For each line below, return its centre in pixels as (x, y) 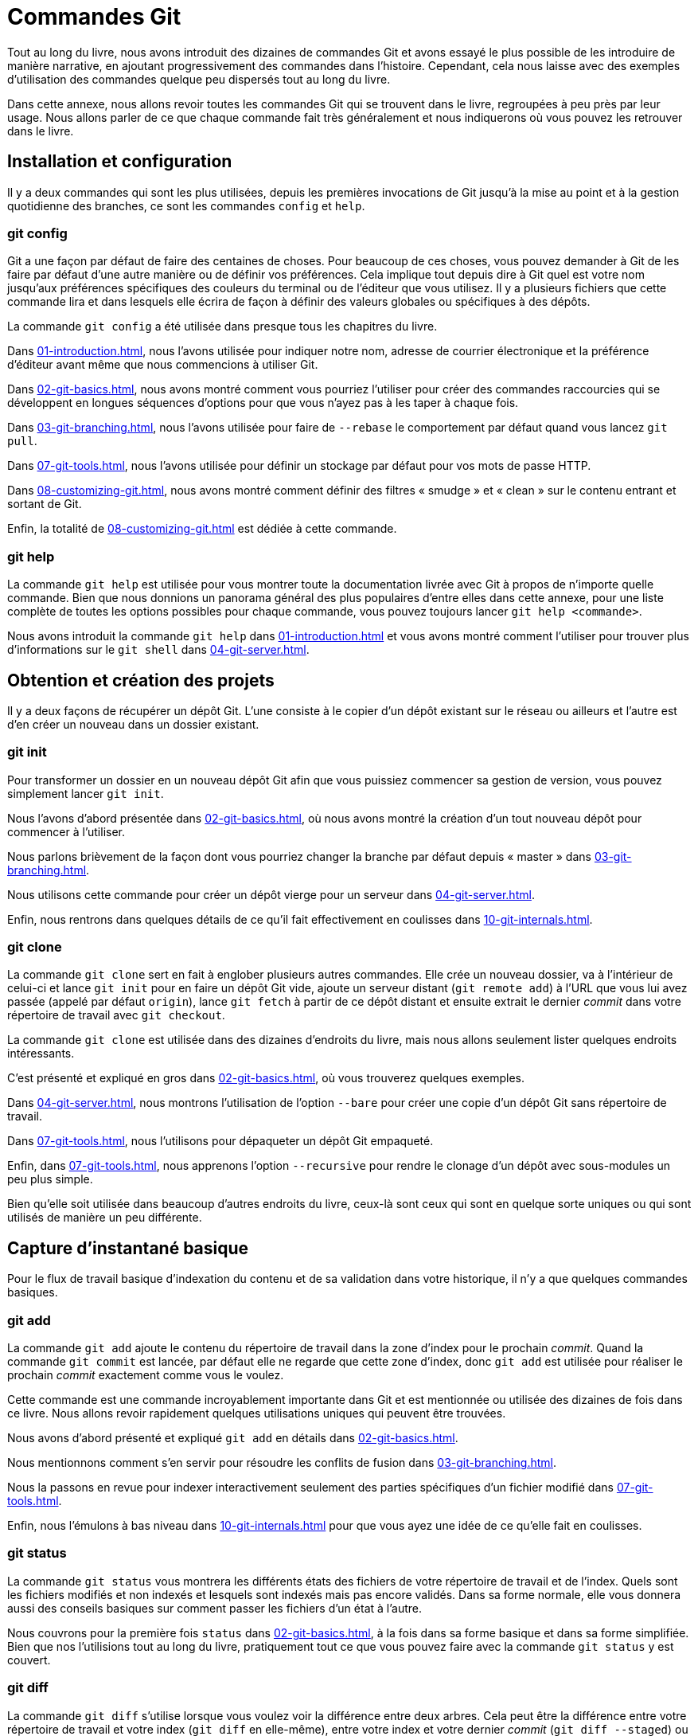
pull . (22, 441)
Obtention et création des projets (141, 680)
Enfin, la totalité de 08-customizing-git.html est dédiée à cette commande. (202, 529)
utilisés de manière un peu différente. (105, 1218)
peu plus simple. (50, 1179)
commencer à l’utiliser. (66, 831)
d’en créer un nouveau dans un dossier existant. (133, 724)
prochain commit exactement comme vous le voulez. (146, 1375)
